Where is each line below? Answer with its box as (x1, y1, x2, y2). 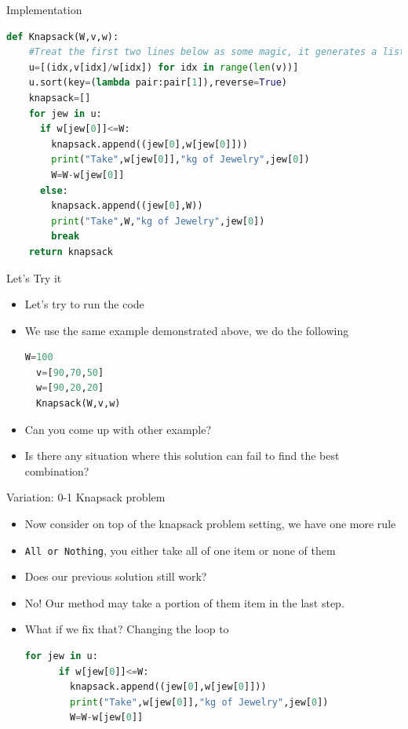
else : (39, 184, 68, 196)
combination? (24, 462, 89, 479)
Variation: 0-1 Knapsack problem (6, 489, 166, 505)
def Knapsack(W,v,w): (6, 31, 119, 42)
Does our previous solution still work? (24, 568, 207, 585)
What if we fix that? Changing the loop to (24, 621, 229, 637)
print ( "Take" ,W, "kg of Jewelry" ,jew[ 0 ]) (51, 215, 265, 227)
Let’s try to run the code (24, 296, 144, 312)
